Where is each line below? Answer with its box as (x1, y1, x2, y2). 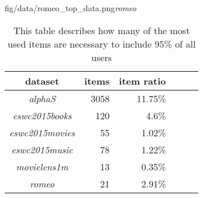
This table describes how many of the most (13, 23, 190, 37)
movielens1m (16, 159, 68, 173)
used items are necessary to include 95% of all (8, 36, 196, 51)
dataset (25, 73, 60, 88)
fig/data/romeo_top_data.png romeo (5, 2, 136, 14)
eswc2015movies (9, 125, 75, 139)
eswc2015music (11, 142, 73, 156)
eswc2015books (12, 108, 72, 122)
